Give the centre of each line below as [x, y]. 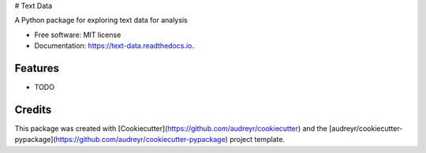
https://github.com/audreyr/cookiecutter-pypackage [140, 140]
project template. [257, 140]
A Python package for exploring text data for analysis [101, 21]
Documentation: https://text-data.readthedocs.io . [114, 46]
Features [37, 68]
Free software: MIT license [78, 35]
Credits [33, 109]
